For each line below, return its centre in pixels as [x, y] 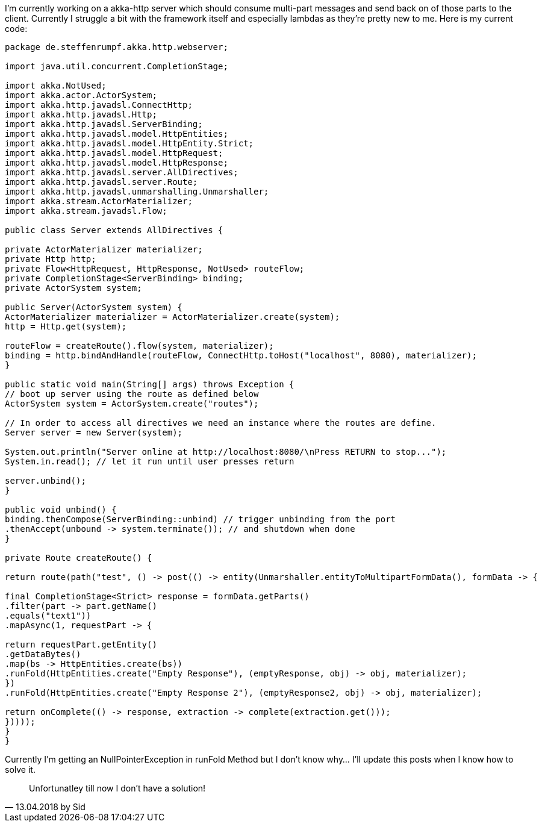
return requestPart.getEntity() [81, 644]
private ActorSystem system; [73, 288]
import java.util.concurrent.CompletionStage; [117, 66]
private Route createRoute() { [79, 558]
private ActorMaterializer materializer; [104, 249]
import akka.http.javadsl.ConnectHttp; [99, 105]
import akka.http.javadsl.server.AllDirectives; [122, 172]
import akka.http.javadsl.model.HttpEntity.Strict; [129, 143]
